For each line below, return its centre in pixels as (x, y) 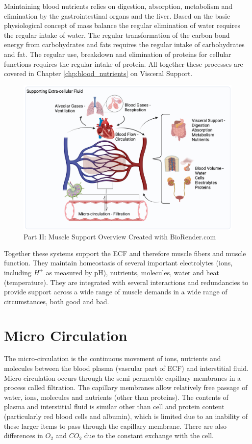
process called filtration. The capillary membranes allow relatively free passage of (126, 387)
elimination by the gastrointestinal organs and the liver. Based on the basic (117, 15)
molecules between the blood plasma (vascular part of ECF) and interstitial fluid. (126, 368)
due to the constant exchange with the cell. (149, 435)
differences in (24, 435)
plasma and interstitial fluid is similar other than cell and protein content (114, 406)
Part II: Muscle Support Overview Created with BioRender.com (120, 237)
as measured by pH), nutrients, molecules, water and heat (132, 272)
